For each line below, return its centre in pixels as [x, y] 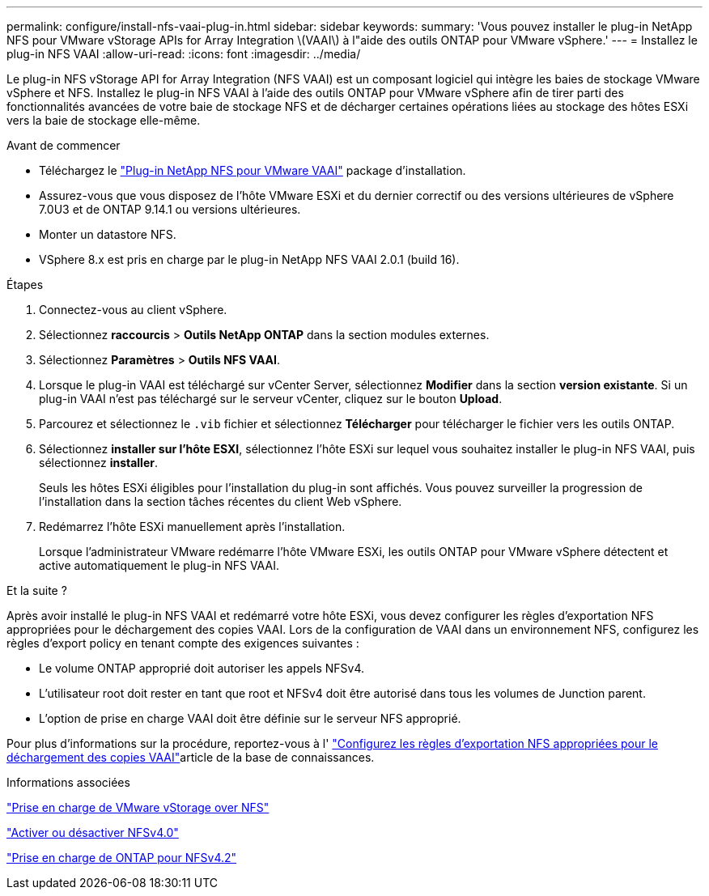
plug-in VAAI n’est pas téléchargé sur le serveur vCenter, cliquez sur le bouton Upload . [271, 399]
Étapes [25, 285]
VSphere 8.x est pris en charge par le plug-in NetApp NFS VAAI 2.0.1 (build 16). [249, 259]
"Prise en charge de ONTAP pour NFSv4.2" [122, 858]
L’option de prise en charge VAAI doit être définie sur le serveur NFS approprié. [250, 718]
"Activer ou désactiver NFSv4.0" [93, 832]
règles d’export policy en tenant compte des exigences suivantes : [183, 643]
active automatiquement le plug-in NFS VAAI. [159, 565]
